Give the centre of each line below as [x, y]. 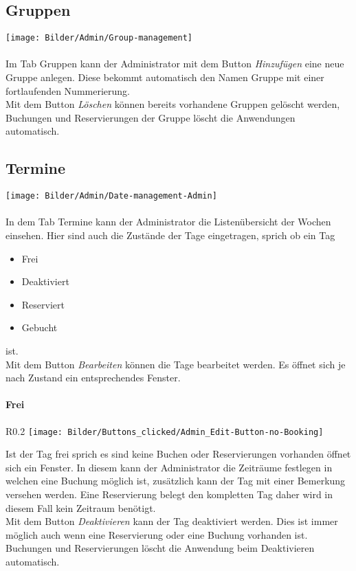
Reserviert [43, 304]
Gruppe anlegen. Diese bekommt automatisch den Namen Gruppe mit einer [165, 77]
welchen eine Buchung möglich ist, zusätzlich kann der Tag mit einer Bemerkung [176, 481]
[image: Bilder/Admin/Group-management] [99, 38]
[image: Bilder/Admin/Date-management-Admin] [111, 196]
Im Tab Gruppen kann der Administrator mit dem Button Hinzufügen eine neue [175, 64]
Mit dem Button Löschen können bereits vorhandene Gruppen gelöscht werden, [173, 104]
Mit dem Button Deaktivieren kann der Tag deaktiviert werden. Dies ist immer [172, 521]
